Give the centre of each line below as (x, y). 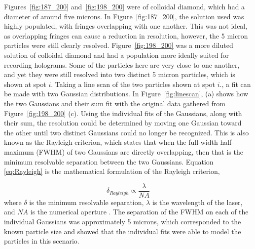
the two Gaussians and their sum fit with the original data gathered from (115, 103)
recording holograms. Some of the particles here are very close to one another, (122, 64)
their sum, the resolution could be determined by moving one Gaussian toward (123, 123)
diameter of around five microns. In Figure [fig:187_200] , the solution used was (124, 16)
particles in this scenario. (42, 241)
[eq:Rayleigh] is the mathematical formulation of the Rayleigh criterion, (112, 171)
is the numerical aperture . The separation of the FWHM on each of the (139, 212)
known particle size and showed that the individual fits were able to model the (123, 231)
